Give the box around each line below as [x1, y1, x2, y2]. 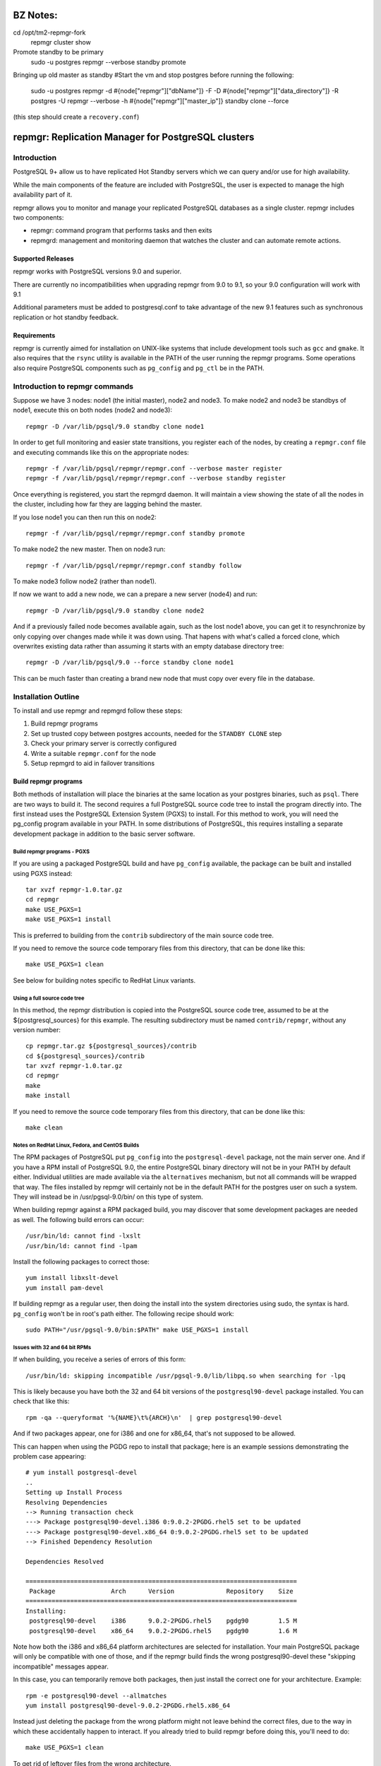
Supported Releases [13, 254, 74, 263]
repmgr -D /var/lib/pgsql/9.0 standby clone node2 [25, 606, 205, 615]
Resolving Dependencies [25, 1498, 108, 1506]
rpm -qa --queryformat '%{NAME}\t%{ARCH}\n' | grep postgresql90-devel [25, 1414, 282, 1421]
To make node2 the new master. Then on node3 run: [13, 545, 166, 554]
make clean [25, 1124, 64, 1132]
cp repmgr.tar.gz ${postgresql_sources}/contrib [25, 1042, 197, 1050]
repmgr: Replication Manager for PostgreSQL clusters [13, 131, 255, 143]
